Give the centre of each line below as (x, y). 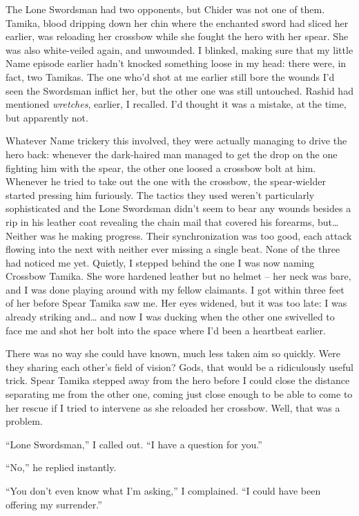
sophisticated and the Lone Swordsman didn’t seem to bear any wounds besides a (178, 208)
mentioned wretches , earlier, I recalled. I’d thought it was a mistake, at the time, (176, 104)
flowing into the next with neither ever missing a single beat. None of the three (173, 249)
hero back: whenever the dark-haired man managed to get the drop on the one (172, 154)
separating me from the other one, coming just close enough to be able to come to (179, 394)
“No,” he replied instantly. (61, 467)
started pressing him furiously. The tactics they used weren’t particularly (160, 194)
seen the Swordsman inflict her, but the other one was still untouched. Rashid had (179, 90)
